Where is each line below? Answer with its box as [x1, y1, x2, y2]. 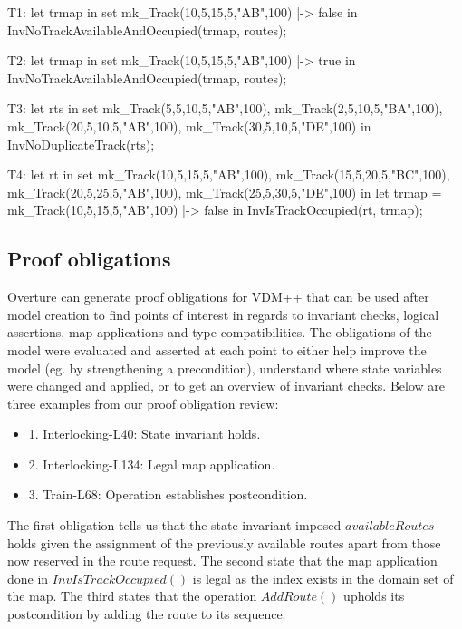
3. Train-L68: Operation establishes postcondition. [28, 485, 308, 504]
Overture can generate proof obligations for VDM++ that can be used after [7, 287, 429, 306]
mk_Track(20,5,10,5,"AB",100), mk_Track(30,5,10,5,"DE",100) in [7, 116, 371, 135]
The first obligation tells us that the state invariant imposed [7, 516, 342, 535]
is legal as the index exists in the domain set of [192, 568, 454, 587]
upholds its [343, 586, 405, 605]
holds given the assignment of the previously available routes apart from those [7, 533, 441, 552]
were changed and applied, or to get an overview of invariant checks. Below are [7, 376, 446, 395]
